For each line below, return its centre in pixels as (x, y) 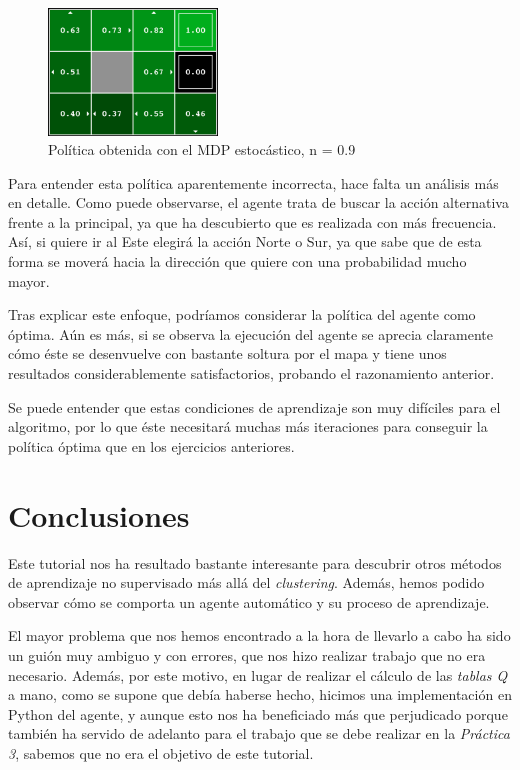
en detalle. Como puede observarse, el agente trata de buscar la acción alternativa (258, 202)
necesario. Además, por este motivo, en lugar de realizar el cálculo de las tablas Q (258, 674)
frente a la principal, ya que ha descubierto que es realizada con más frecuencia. (252, 221)
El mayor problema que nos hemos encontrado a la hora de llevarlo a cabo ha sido (259, 635)
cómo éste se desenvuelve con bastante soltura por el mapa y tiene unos (227, 353)
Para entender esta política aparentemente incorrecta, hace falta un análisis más (253, 182)
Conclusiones (99, 514)
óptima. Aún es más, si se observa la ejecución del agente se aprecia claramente (251, 333)
